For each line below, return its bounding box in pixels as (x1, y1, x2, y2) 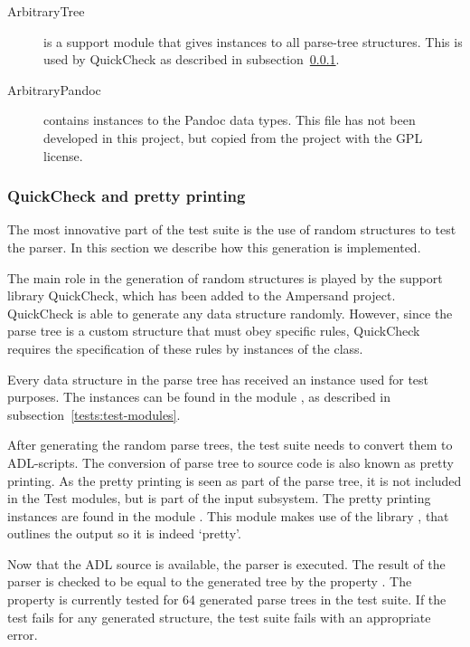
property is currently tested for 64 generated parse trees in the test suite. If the (7, 590, 446, 609)
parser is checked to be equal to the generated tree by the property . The (7, 572, 412, 591)
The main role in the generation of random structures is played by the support (7, 268, 443, 287)
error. (7, 625, 38, 644)
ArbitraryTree (7, 2, 85, 20)
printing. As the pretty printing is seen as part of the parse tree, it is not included (7, 471, 462, 490)
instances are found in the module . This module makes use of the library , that (7, 506, 449, 525)
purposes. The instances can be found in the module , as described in (7, 387, 391, 406)
